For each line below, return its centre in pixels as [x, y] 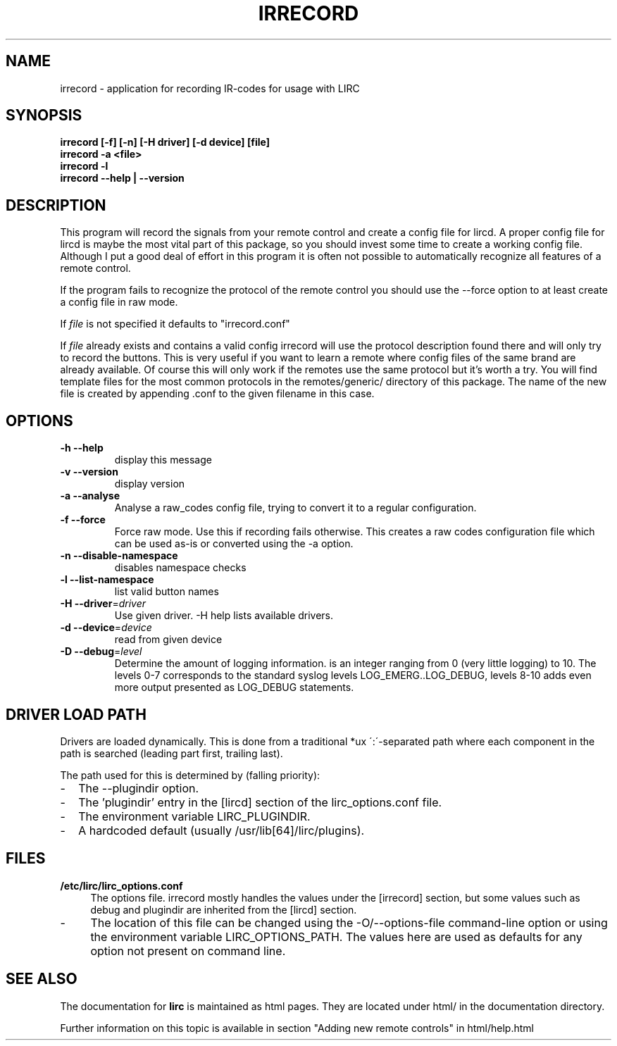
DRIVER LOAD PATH [76, 714]
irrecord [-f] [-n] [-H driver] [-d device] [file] [165, 142]
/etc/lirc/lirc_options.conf [121, 885]
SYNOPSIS [44, 116]
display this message [163, 460]
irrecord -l [84, 166]
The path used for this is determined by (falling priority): [190, 775]
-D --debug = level [101, 652]
